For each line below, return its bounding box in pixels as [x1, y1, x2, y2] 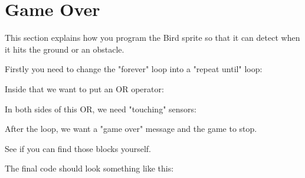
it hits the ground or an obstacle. [5, 43, 124, 55]
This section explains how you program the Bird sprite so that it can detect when [5, 31, 300, 44]
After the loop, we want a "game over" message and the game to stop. [5, 122, 257, 135]
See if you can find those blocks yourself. [5, 142, 151, 154]
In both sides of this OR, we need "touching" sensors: [5, 102, 196, 115]
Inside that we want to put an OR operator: [5, 82, 164, 95]
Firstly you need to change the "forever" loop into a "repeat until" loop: [5, 63, 263, 75]
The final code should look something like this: [5, 162, 174, 174]
